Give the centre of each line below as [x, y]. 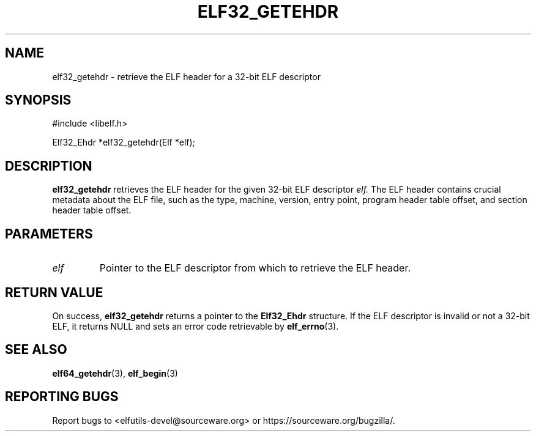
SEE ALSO [36, 350]
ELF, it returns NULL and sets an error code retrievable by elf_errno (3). [195, 326]
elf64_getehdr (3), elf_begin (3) [115, 373]
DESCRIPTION [49, 166]
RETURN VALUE [54, 292]
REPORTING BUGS [62, 397]
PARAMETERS [49, 234]
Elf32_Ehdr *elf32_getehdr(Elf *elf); [124, 142]
